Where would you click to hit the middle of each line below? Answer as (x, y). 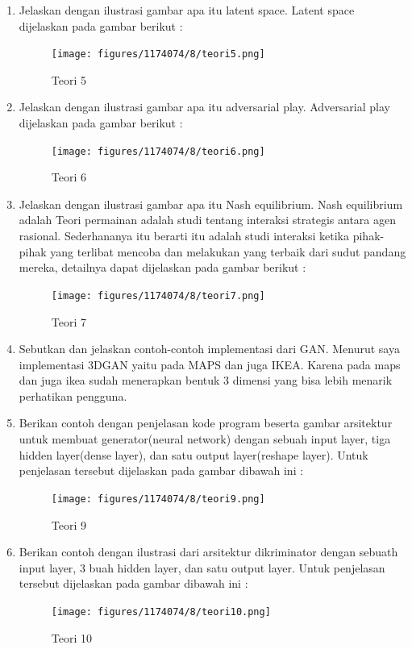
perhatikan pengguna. (73, 395)
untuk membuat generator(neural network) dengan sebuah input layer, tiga (205, 439)
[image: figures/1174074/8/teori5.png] (158, 54)
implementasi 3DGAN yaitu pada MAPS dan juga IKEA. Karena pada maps (210, 364)
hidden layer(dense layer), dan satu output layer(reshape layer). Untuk (194, 454)
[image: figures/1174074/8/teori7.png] (158, 295)
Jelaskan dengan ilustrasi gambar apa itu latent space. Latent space (187, 10)
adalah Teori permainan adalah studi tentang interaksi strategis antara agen (208, 220)
